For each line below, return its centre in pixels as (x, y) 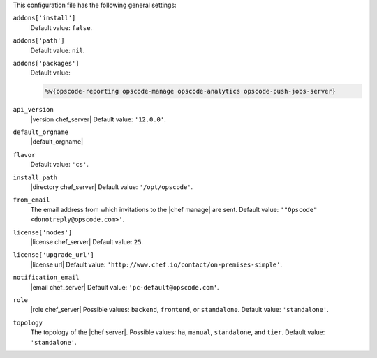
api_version (33, 110)
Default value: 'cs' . (59, 165)
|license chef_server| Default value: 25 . (87, 242)
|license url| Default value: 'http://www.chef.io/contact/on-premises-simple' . (156, 264)
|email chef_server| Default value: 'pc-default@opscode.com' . (125, 287)
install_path (35, 177)
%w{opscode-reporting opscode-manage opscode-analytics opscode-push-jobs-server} (191, 91)
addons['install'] (44, 18)
